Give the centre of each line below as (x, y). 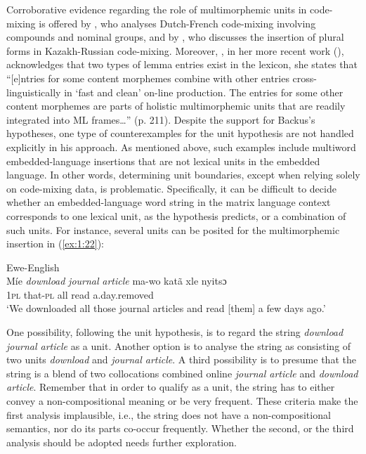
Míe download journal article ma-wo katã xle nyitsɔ (117, 281)
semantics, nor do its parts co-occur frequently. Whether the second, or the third (180, 428)
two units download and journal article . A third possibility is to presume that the (181, 359)
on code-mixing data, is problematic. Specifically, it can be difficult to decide (171, 188)
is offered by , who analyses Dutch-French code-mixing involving (177, 23)
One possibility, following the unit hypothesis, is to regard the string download (175, 332)
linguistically (34, 92)
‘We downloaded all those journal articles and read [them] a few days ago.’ (166, 308)
